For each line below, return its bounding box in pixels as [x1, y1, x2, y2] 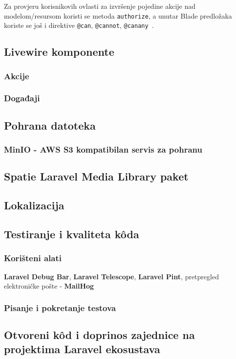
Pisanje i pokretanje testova [4, 301, 116, 314]
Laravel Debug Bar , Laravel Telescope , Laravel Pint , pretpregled [4, 271, 219, 281]
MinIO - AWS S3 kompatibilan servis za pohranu [4, 143, 202, 156]
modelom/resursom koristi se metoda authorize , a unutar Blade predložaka [4, 10, 232, 21]
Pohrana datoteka [4, 117, 96, 133]
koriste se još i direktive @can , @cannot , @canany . [4, 20, 154, 30]
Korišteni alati [4, 252, 62, 264]
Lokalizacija [4, 198, 64, 213]
